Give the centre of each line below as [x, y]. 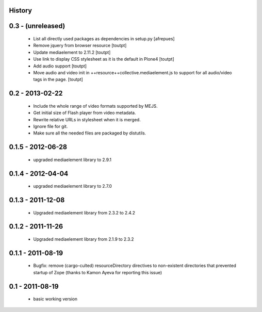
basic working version [55, 299]
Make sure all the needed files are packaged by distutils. [90, 133]
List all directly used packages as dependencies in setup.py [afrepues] [104, 39]
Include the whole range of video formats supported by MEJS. [95, 106]
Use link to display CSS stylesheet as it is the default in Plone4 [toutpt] [104, 59]
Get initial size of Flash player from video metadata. [85, 113]
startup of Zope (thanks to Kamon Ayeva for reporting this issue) [98, 272]
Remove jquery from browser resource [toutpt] [80, 46]
